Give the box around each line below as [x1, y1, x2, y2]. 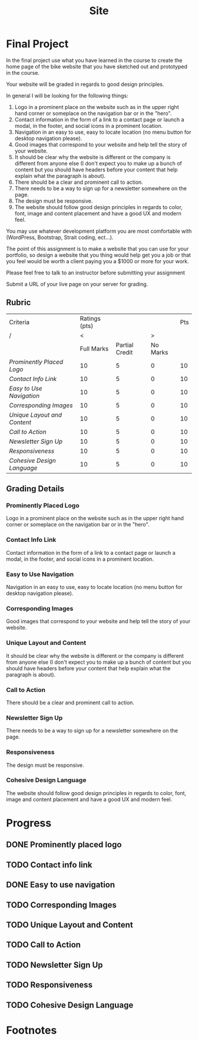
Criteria [9, 318, 30, 326]
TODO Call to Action [6, 940, 81, 950]
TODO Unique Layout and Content [6, 920, 134, 930]
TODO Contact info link [6, 860, 93, 870]
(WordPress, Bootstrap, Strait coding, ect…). [6, 234, 114, 241]
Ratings [80, 314, 101, 322]
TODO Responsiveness [6, 980, 93, 990]
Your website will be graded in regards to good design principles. [6, 81, 164, 88]
